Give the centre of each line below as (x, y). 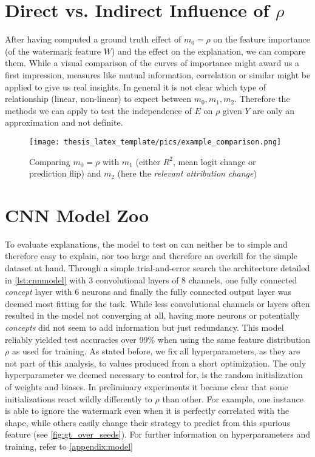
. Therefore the (262, 99)
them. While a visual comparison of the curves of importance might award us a (152, 63)
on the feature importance (262, 39)
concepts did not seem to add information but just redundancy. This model (144, 327)
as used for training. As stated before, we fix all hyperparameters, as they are (156, 351)
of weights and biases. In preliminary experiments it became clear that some (147, 386)
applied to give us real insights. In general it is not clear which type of (136, 86)
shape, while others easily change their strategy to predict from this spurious (148, 422)
